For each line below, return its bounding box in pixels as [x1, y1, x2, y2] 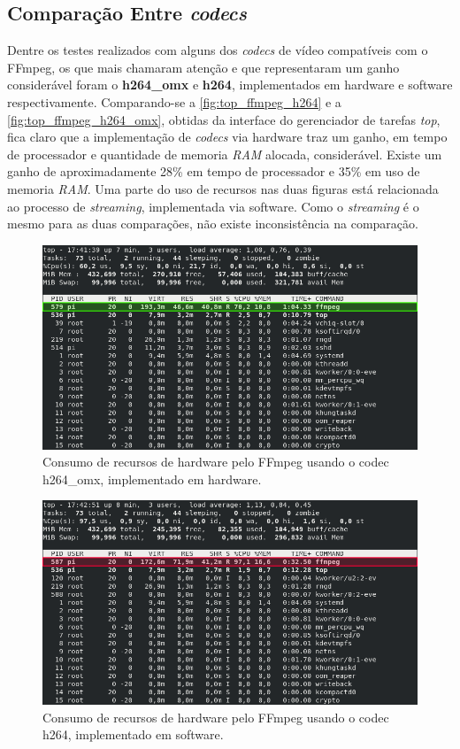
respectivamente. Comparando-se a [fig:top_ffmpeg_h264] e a [7, 92, 341, 111]
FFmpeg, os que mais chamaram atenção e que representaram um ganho [7, 58, 400, 76]
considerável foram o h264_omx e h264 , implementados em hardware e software [7, 75, 453, 94]
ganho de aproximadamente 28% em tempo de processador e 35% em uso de [7, 162, 420, 181]
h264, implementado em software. [42, 725, 224, 744]
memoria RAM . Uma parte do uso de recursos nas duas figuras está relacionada [7, 179, 439, 197]
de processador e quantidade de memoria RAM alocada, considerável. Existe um [7, 144, 442, 163]
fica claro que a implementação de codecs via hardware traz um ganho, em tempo [7, 127, 448, 146]
